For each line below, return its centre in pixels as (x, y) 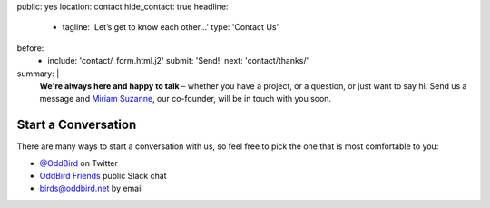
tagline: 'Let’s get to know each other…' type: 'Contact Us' (171, 27)
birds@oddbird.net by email (91, 188)
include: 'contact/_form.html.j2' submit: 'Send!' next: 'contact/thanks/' (178, 61)
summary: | (38, 74)
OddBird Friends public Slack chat (103, 176)
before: (30, 48)
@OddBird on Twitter (78, 163)
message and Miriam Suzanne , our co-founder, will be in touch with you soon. (185, 99)
